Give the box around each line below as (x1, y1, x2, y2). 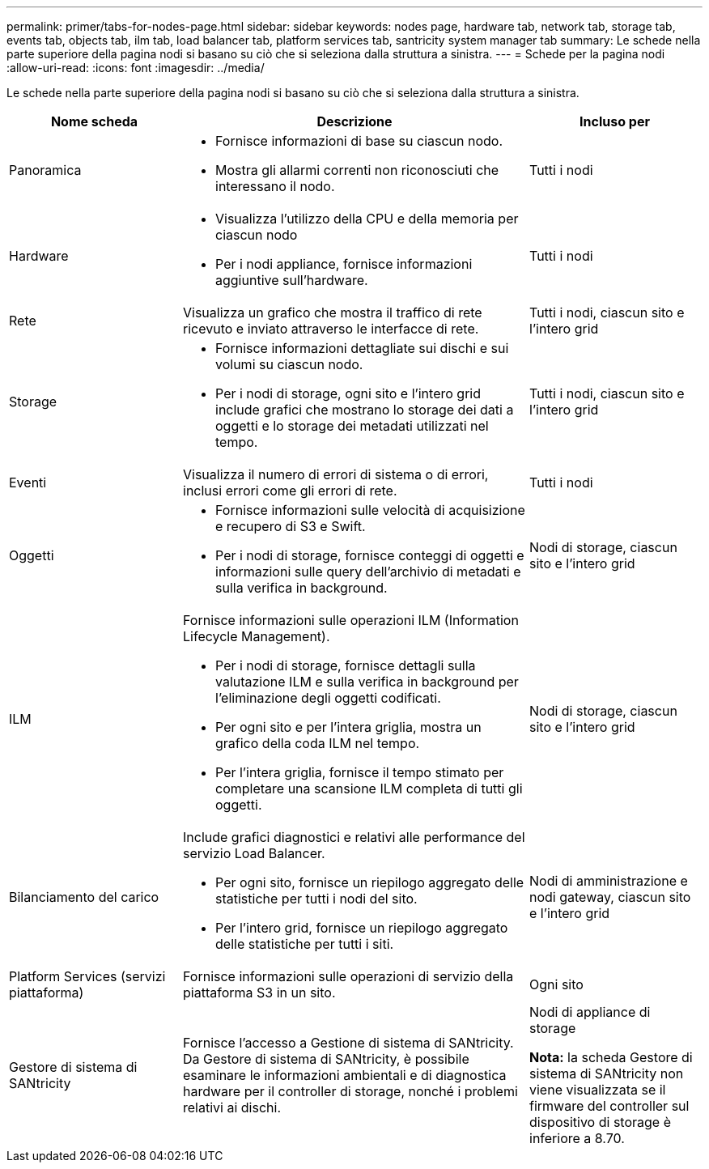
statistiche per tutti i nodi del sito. (215, 891, 418, 907)
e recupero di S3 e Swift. (215, 518, 366, 534)
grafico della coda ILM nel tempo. (215, 735, 420, 751)
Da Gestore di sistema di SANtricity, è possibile (183, 1051, 469, 1067)
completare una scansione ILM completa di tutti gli (215, 780, 523, 797)
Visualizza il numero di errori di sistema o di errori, (183, 466, 489, 482)
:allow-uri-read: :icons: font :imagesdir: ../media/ (6, 61, 265, 74)
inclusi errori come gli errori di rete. (183, 482, 397, 499)
